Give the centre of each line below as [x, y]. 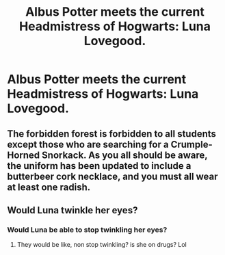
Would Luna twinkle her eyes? [72, 210]
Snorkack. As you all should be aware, [125, 155]
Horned [24, 155]
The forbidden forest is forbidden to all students [112, 134]
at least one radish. [49, 187]
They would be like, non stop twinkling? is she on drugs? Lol [102, 245]
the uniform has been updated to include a [99, 166]
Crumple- [192, 144]
